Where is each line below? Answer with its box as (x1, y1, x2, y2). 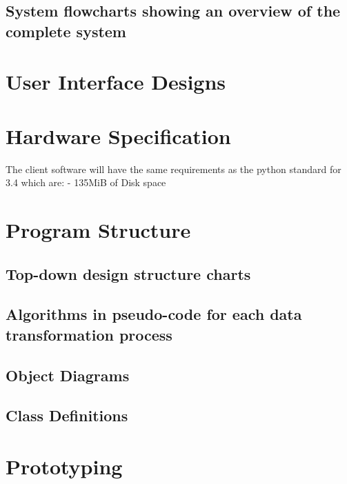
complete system (6, 20, 126, 41)
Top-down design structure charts (6, 263, 251, 284)
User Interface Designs (6, 68, 226, 96)
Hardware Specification (6, 121, 231, 150)
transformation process (6, 323, 172, 345)
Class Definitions (6, 405, 128, 426)
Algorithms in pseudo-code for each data (6, 303, 302, 325)
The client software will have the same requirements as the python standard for (6, 161, 341, 176)
